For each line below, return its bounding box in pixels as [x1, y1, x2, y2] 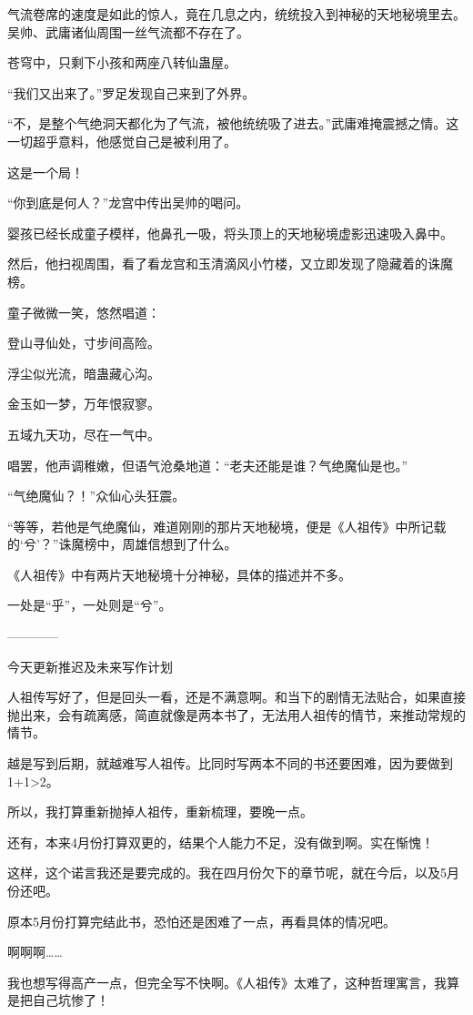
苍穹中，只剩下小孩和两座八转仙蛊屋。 [7, 53, 236, 72]
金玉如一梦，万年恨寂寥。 [7, 394, 160, 413]
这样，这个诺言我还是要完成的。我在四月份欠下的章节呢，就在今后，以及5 [7, 863, 447, 882]
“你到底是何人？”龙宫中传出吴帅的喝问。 [7, 193, 249, 212]
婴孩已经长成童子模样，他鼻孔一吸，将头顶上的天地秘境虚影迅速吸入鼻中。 [7, 223, 453, 242]
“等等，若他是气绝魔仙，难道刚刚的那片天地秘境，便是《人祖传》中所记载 [7, 516, 447, 535]
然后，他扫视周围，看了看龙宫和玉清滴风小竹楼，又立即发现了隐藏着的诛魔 [7, 254, 453, 273]
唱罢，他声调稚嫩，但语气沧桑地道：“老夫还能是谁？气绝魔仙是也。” [7, 455, 408, 474]
